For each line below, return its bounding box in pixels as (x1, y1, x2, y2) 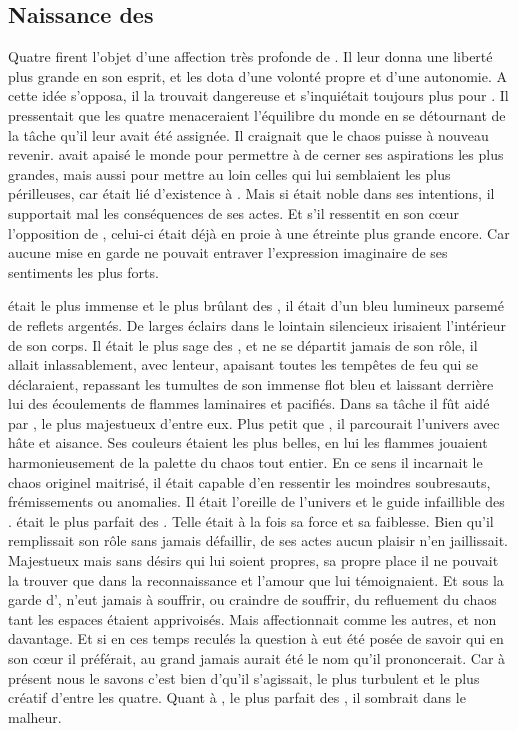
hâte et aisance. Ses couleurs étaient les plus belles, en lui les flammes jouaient (8, 432, 488, 453)
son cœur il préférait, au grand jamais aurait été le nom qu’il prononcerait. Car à (8, 648, 506, 669)
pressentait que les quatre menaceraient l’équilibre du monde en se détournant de (8, 104, 506, 125)
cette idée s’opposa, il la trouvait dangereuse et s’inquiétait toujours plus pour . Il (8, 85, 509, 106)
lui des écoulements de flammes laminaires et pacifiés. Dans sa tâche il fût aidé (8, 393, 490, 414)
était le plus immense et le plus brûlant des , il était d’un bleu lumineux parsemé (8, 295, 504, 316)
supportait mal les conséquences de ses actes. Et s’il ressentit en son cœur (8, 202, 460, 223)
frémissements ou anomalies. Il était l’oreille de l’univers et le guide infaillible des (8, 491, 505, 512)
